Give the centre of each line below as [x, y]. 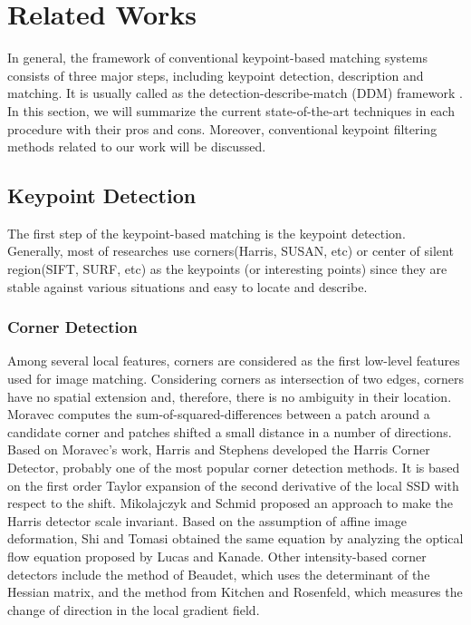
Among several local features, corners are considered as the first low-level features [234, 361]
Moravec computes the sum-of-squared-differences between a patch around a [219, 414]
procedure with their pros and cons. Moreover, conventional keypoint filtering [222, 128]
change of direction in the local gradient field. [134, 609]
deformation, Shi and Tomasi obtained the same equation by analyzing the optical [235, 538]
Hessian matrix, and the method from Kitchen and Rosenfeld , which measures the [235, 592]
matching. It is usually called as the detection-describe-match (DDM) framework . [235, 93]
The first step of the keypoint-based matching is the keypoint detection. [207, 233]
